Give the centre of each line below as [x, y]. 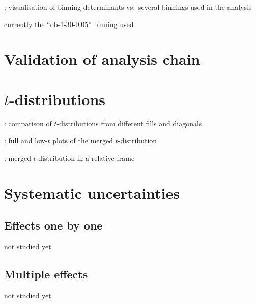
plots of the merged [83, 141]
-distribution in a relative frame [85, 157]
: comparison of [28, 123]
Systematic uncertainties [92, 193]
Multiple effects [46, 274]
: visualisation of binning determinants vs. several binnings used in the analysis [128, 7]
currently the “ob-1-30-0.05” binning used [69, 24]
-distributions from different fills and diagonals [129, 123]
